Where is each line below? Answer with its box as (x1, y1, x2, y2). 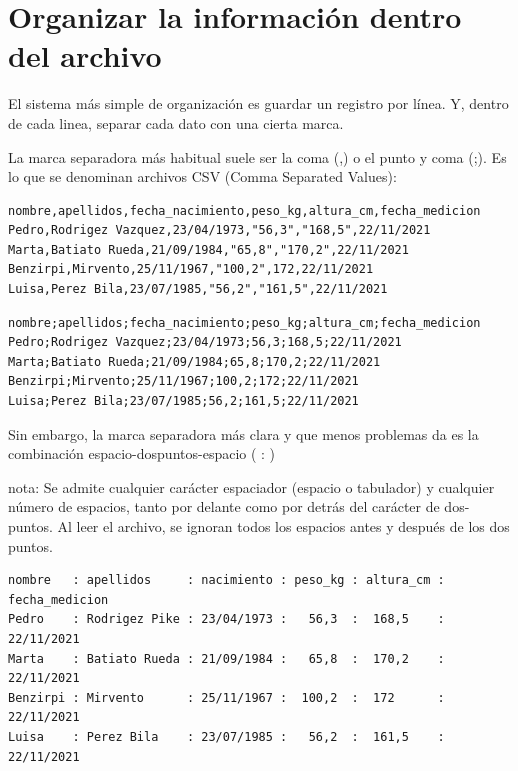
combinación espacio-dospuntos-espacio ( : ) (8, 443, 276, 464)
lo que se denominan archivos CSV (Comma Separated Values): (8, 166, 397, 187)
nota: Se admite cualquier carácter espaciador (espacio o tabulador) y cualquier (8, 476, 495, 497)
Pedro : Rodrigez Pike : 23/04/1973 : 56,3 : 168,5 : (8, 612, 445, 627)
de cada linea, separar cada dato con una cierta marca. (8, 112, 344, 133)
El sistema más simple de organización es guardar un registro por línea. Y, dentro (8, 93, 509, 114)
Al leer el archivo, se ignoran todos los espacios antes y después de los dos (57, 516, 510, 536)
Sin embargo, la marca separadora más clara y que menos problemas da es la (8, 423, 479, 444)
